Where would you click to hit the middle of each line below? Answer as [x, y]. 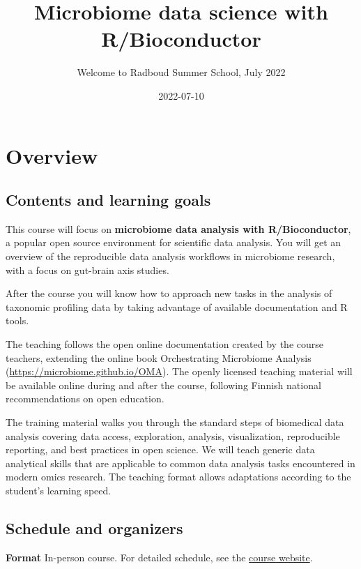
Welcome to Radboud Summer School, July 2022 [181, 72]
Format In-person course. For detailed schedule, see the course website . [159, 557]
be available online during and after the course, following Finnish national [163, 385]
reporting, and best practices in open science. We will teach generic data [160, 449]
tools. [17, 320]
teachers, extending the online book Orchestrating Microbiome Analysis [159, 357]
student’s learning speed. [59, 490]
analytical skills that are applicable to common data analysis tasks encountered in [180, 463]
